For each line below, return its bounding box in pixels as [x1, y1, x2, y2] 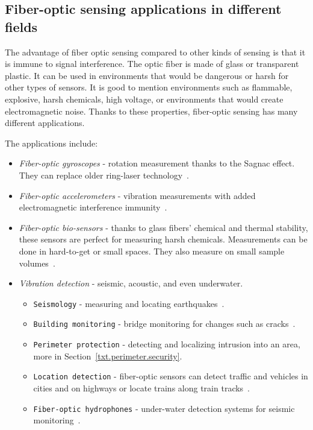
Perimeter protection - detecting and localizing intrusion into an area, [33, 338, 300, 350]
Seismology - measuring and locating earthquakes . [33, 297, 225, 309]
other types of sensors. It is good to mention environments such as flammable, [5, 81, 293, 93]
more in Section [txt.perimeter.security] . [33, 349, 182, 362]
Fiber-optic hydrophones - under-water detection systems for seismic [33, 402, 295, 414]
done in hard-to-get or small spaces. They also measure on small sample [19, 244, 285, 257]
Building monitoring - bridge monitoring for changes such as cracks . [33, 317, 296, 330]
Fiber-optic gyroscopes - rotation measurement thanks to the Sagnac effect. [19, 157, 295, 169]
